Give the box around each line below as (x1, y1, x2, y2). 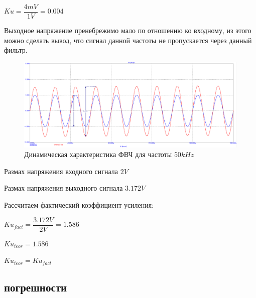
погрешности (4, 279, 67, 295)
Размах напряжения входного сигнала (4, 166, 118, 176)
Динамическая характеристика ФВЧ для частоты (24, 149, 172, 160)
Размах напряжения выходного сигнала (4, 183, 123, 193)
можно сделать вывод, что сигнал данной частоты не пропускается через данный (4, 35, 252, 45)
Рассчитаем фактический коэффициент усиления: (4, 199, 154, 210)
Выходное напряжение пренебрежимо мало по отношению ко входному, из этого (4, 25, 251, 36)
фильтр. (4, 45, 28, 55)
